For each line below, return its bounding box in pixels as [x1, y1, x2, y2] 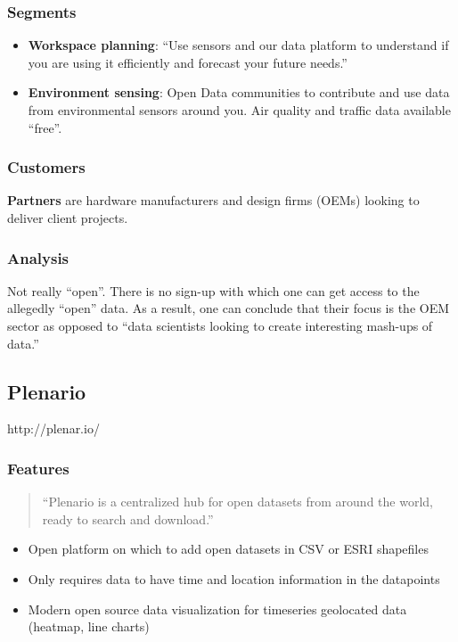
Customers [7, 156, 86, 178]
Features [7, 457, 70, 479]
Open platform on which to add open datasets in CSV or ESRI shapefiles [28, 539, 429, 558]
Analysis [7, 246, 70, 268]
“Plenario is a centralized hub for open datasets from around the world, [42, 492, 433, 511]
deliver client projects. [7, 209, 128, 226]
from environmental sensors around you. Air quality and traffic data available [28, 101, 451, 119]
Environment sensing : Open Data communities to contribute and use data [28, 83, 450, 102]
